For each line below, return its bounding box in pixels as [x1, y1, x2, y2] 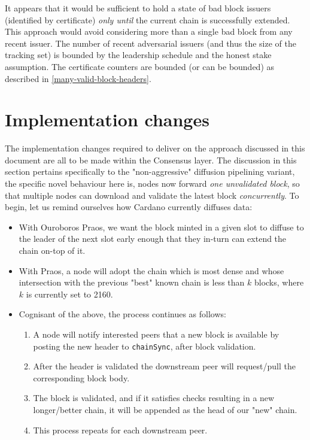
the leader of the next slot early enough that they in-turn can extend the [19, 232, 287, 245]
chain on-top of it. [19, 244, 86, 257]
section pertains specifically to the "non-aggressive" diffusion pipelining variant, [5, 165, 295, 178]
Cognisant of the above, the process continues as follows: [19, 308, 226, 320]
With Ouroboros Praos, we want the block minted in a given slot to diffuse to [19, 220, 304, 233]
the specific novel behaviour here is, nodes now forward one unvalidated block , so [5, 177, 300, 190]
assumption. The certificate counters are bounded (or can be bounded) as [5, 60, 275, 72]
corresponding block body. [33, 371, 130, 384]
